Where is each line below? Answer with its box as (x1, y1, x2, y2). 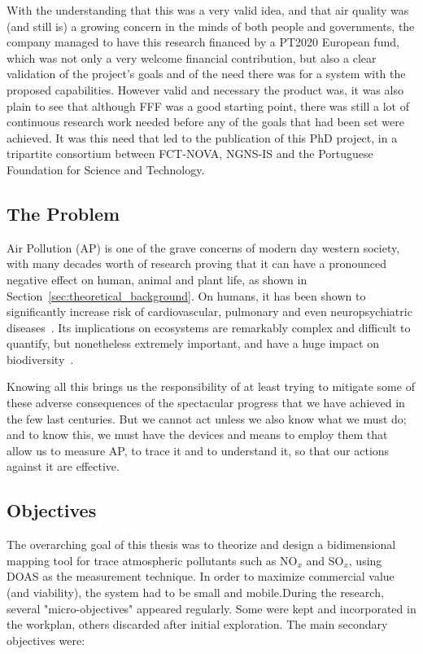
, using (348, 551, 382, 568)
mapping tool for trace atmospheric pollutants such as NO (7, 551, 298, 568)
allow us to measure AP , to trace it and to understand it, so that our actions (7, 441, 390, 459)
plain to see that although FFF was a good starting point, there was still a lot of (7, 97, 409, 114)
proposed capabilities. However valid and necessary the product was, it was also (7, 81, 403, 98)
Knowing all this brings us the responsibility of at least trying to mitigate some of (7, 378, 415, 395)
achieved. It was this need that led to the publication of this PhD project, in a (7, 129, 398, 146)
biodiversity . (7, 350, 74, 367)
